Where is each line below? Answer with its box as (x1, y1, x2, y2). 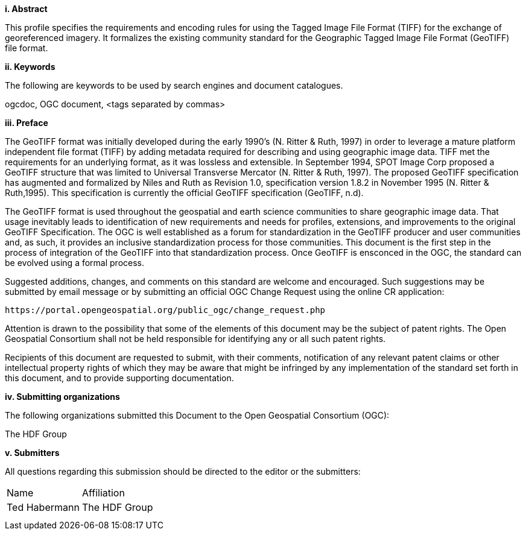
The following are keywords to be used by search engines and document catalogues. (5, 80, 343, 90)
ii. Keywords (5, 62, 55, 72)
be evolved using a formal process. (5, 258, 145, 268)
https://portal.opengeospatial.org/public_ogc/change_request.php (5, 305, 326, 315)
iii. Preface (5, 118, 48, 128)
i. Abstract (5, 4, 48, 14)
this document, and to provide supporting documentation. (5, 373, 234, 383)
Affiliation (81, 487, 125, 499)
